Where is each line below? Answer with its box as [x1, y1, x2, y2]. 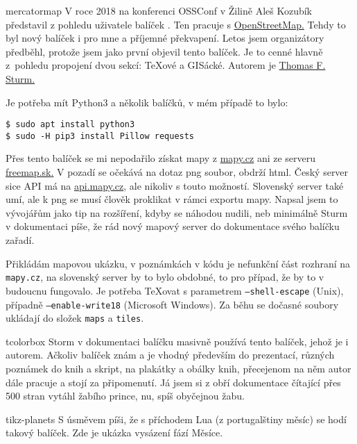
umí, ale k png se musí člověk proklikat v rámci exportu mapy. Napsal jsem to [6, 192, 338, 206]
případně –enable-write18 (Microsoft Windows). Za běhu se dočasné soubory [6, 297, 339, 311]
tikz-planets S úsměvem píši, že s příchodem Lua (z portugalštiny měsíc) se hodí [6, 411, 347, 426]
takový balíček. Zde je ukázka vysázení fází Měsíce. [6, 425, 223, 440]
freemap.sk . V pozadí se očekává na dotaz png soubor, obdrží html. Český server [6, 165, 349, 179]
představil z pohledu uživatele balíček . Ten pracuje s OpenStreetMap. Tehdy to [6, 17, 346, 31]
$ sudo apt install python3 [6, 120, 135, 130]
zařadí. [6, 233, 35, 247]
